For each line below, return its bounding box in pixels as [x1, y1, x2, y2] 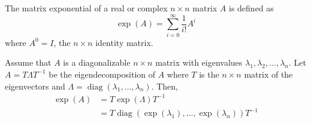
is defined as [228, 2, 274, 14]
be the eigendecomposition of [49, 67, 156, 80]
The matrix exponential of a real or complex [5, 2, 168, 14]
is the [199, 67, 219, 80]
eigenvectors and [5, 79, 65, 92]
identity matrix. [95, 36, 153, 48]
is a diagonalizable [63, 56, 131, 69]
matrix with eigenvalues [155, 56, 243, 69]
